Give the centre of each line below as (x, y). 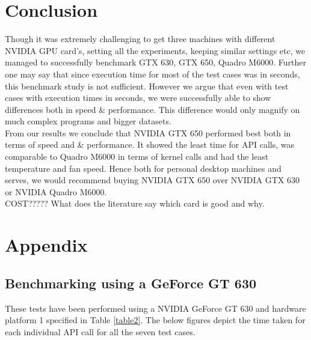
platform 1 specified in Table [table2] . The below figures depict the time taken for (155, 320)
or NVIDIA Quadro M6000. (56, 191)
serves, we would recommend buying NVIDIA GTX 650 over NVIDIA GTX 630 (152, 180)
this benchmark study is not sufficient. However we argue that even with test (147, 86)
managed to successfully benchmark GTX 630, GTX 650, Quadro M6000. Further (155, 62)
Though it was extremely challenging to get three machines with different (140, 39)
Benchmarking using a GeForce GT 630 (131, 283)
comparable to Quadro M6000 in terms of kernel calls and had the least (137, 156)
